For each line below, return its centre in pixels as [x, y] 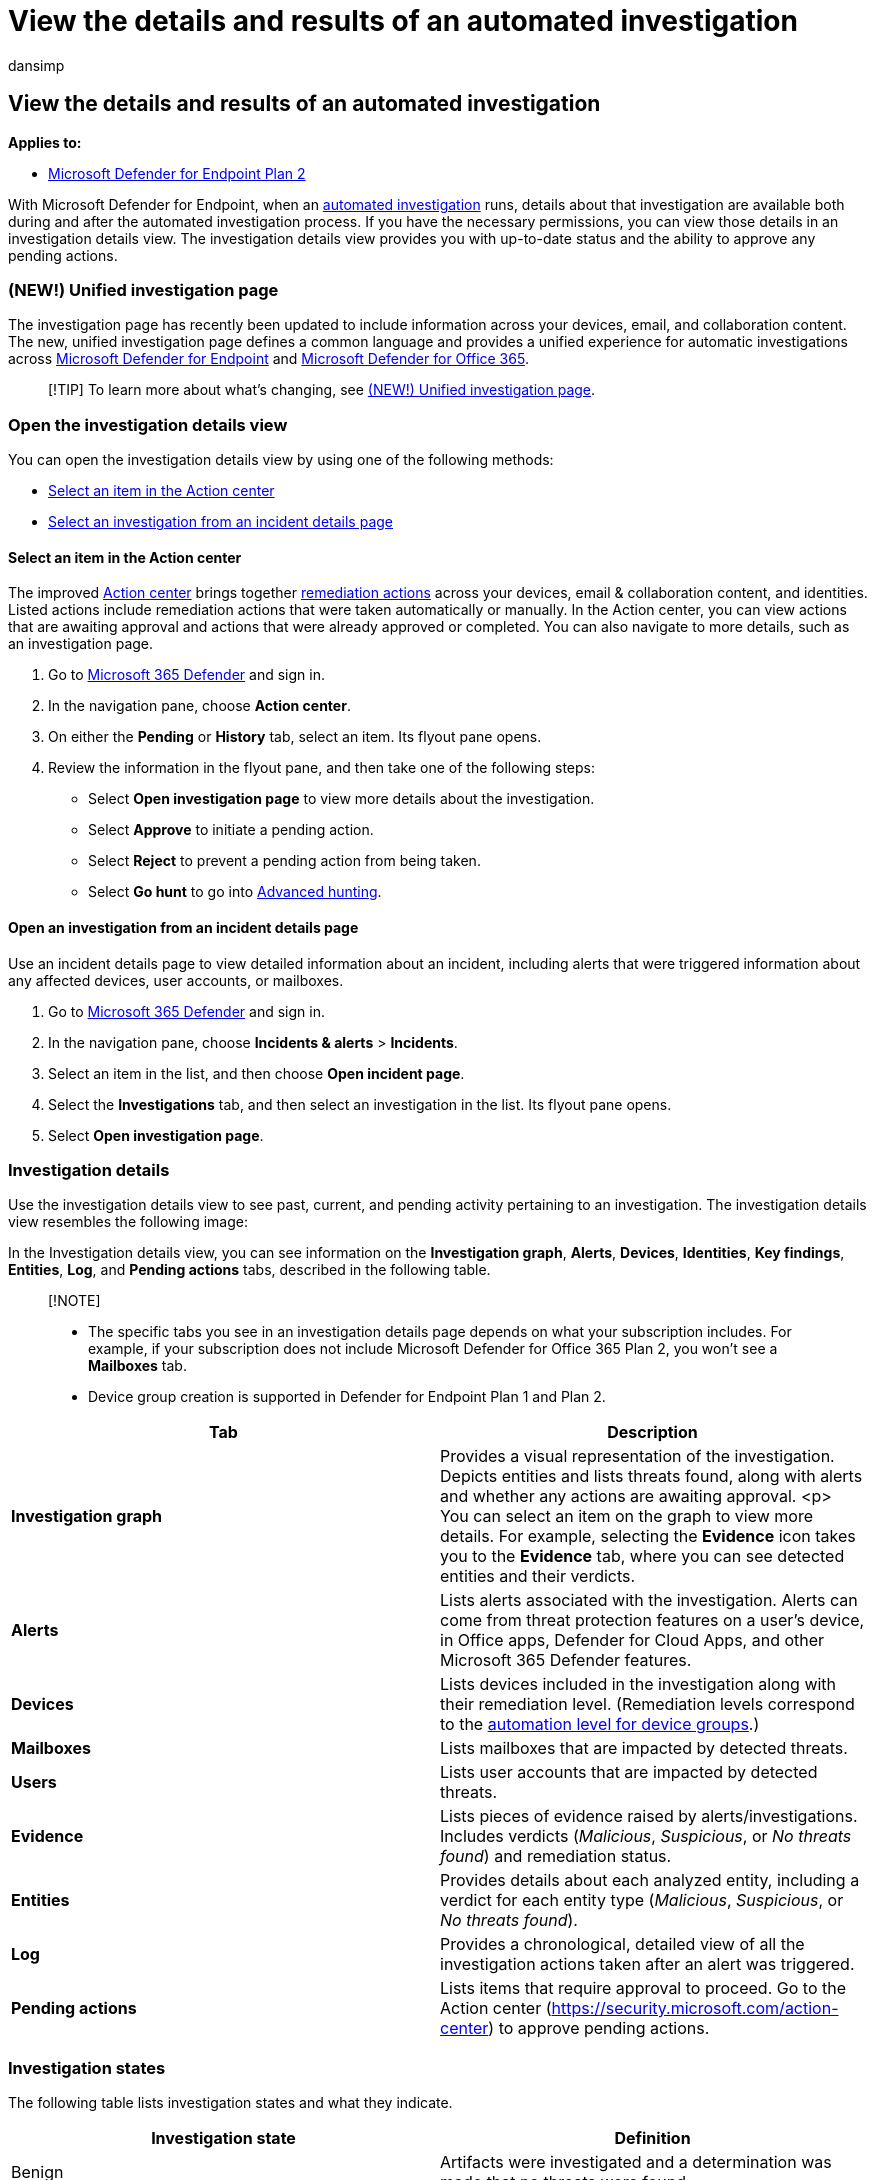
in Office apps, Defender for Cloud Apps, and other [632, 1640]
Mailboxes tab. [137, 1366]
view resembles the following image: [128, 1222]
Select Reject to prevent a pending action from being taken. [284, 861]
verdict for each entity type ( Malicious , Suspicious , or [642, 1900]
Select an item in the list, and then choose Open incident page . [256, 1073]
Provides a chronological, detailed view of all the [622, 1944]
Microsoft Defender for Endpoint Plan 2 [177, 173]
